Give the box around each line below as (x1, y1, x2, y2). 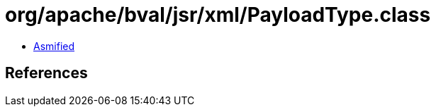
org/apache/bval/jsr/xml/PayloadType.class (5, 3, 431, 27)
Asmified (33, 39, 75, 52)
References (5, 64, 88, 82)
